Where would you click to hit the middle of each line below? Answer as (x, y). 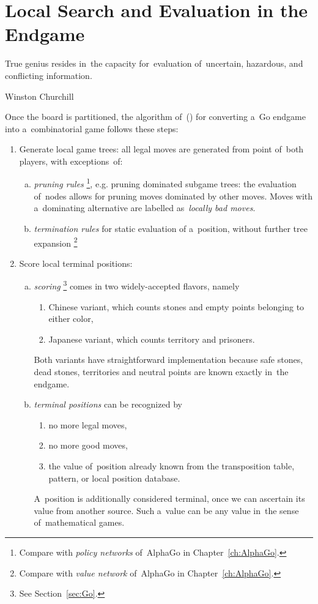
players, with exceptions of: (71, 161)
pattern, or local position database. (114, 478)
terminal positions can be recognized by (108, 404)
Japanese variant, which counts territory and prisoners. (152, 339)
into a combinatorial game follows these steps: (92, 128)
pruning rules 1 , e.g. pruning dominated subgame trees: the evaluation (165, 183)
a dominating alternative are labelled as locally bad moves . (145, 208)
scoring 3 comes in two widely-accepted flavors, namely (137, 285)
